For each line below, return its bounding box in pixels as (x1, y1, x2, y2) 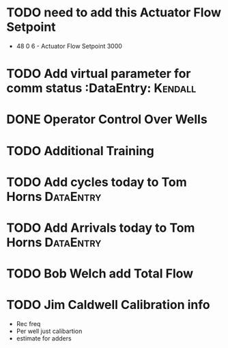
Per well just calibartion (16, 327, 83, 335)
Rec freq (16, 320, 41, 327)
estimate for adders (16, 334, 72, 343)
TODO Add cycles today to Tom (6, 174, 187, 189)
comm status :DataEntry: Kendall (6, 81, 197, 96)
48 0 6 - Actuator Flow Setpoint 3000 (16, 42, 122, 50)
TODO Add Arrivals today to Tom (6, 220, 195, 235)
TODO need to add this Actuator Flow (6, 5, 221, 21)
